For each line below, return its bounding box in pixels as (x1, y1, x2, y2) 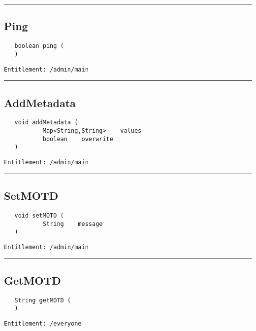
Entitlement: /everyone (4, 320, 82, 327)
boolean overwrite (42, 135, 113, 143)
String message (42, 220, 103, 227)
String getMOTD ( (14, 296, 71, 304)
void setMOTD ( (14, 212, 64, 219)
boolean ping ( (14, 42, 64, 50)
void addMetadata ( (14, 119, 78, 126)
